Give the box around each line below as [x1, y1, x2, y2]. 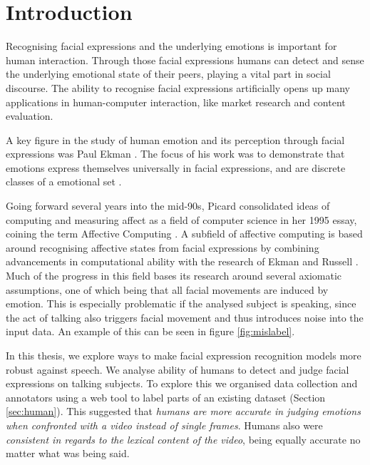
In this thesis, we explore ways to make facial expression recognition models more [6, 348, 361, 362]
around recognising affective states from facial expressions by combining [6, 240, 319, 255]
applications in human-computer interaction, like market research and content [6, 94, 346, 109]
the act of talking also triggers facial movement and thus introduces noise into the [6, 310, 364, 325]
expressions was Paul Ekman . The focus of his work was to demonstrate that [6, 146, 345, 161]
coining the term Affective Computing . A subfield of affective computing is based [6, 226, 363, 241]
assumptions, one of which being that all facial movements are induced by [6, 282, 329, 297]
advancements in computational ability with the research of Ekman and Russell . [6, 254, 359, 269]
